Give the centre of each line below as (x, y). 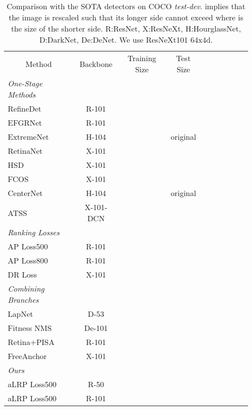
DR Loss (22, 274)
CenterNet (25, 193)
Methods (22, 94)
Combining (26, 288)
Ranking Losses (34, 232)
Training (142, 58)
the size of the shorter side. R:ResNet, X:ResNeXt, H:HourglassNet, (126, 28)
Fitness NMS (30, 328)
